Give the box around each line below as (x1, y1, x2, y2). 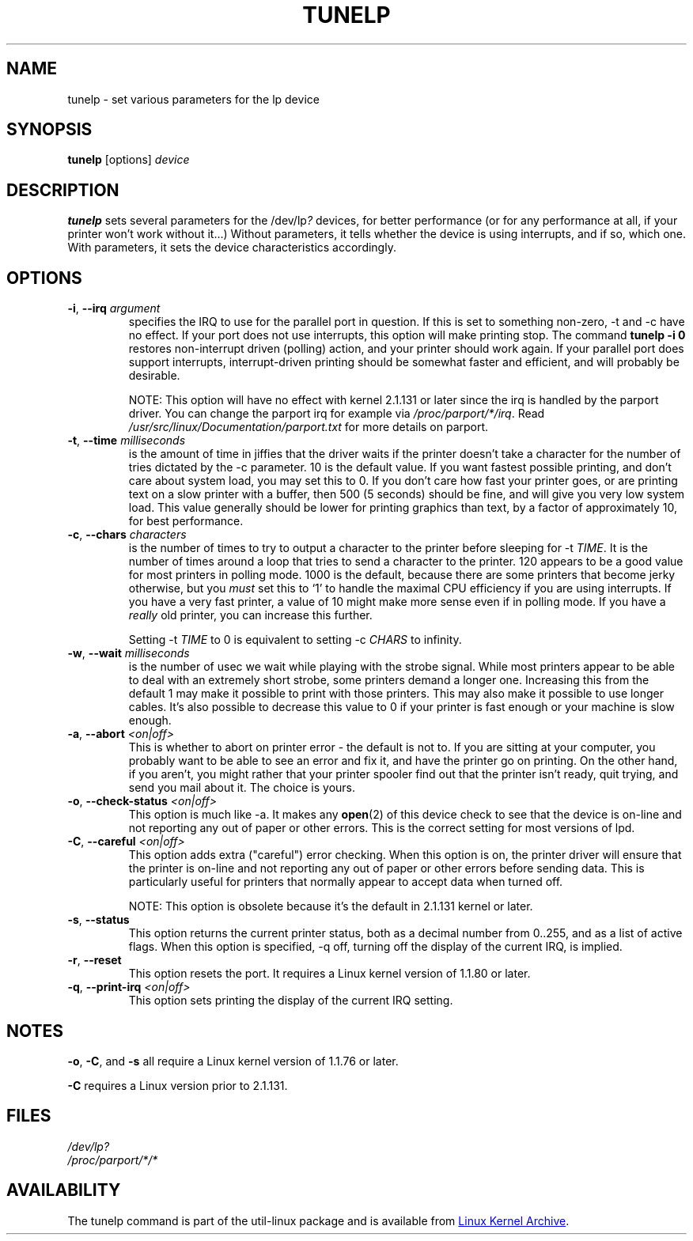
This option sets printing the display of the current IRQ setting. (128, 993, 453, 1008)
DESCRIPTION (6, 180, 119, 200)
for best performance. (128, 514, 244, 528)
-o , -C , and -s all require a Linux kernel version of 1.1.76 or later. (67, 1054, 399, 1068)
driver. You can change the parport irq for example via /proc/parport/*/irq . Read (128, 407, 545, 421)
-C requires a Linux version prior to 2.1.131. (67, 1078, 288, 1092)
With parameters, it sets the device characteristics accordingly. (67, 240, 396, 255)
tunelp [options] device (67, 153, 190, 167)
